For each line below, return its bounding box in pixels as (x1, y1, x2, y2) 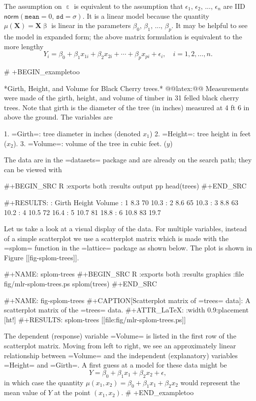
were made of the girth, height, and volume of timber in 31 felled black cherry (4, 93, 239, 103)
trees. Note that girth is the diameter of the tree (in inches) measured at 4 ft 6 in (4, 102, 250, 112)
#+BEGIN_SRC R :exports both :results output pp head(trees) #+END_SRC (4, 181, 247, 191)
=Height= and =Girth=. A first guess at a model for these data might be (4, 360, 227, 370)
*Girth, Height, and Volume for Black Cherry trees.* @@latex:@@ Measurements (4, 83, 249, 93)
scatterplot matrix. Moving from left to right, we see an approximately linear (4, 340, 236, 351)
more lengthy (4, 41, 44, 51)
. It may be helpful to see (171, 20, 248, 31)
